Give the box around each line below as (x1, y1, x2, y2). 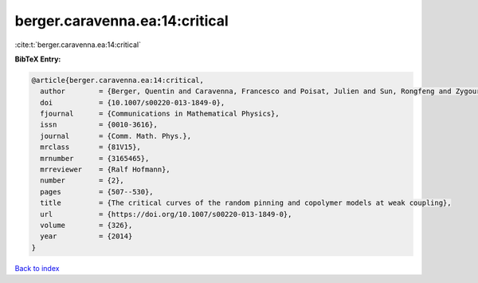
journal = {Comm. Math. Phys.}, (40, 132, 191, 140)
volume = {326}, (40, 221, 133, 230)
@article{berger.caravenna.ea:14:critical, (31, 76, 205, 85)
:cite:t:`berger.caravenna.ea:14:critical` (14, 40, 141, 49)
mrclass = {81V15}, (40, 143, 141, 151)
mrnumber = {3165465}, (40, 154, 150, 163)
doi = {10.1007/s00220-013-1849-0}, (40, 98, 225, 107)
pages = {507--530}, (40, 187, 155, 196)
